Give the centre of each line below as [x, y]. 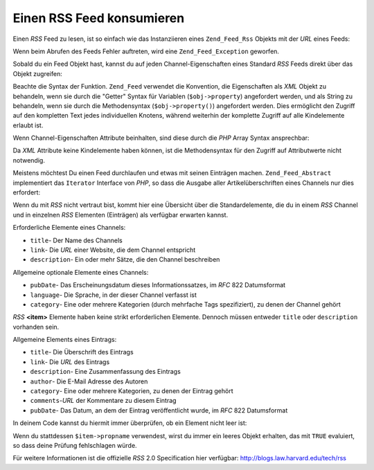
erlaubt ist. [28, 125]
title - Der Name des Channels [76, 240]
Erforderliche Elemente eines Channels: [69, 228]
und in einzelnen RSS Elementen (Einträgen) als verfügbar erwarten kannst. [121, 215]
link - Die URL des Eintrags [70, 362]
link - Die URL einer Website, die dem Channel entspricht [113, 250]
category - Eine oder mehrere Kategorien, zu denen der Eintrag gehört [132, 391]
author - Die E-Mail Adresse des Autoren [89, 381]
